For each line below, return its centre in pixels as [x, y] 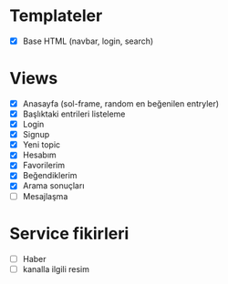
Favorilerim [44, 166]
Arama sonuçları [53, 186]
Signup [36, 135]
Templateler [56, 16]
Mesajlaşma [45, 196]
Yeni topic [41, 145]
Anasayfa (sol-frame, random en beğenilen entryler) [121, 103]
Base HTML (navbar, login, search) [88, 41]
